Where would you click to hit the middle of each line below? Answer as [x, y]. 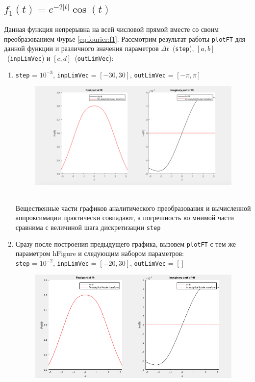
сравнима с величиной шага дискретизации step [88, 227]
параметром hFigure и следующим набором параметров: [100, 253]
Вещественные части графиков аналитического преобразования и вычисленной [133, 208]
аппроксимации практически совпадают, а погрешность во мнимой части [125, 217]
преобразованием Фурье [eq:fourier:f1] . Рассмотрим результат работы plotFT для [125, 38]
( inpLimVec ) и [29, 58]
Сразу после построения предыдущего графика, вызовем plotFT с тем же [126, 243]
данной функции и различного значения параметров [81, 48]
